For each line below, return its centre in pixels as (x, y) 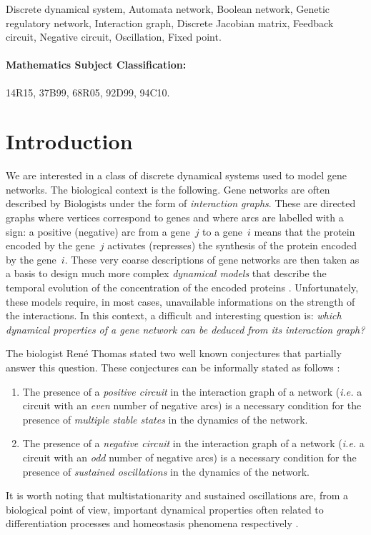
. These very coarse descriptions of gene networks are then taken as (212, 259)
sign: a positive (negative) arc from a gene (98, 231)
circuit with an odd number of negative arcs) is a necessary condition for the (189, 457)
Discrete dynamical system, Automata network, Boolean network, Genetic (168, 9)
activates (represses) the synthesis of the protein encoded (232, 245)
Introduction (69, 141)
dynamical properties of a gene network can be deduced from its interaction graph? (185, 329)
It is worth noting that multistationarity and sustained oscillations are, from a (177, 495)
